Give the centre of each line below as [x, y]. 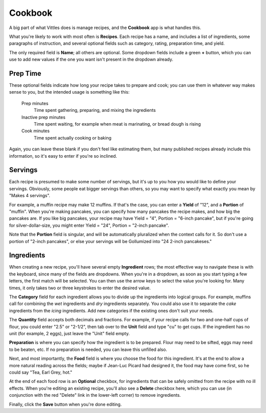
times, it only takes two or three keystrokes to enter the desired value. [80, 288]
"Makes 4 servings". [30, 196]
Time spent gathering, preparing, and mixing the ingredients [95, 110]
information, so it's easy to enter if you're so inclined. [63, 156]
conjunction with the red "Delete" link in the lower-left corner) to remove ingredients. [95, 395]
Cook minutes [35, 131]
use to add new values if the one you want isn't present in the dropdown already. [91, 60]
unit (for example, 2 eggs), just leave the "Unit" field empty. [69, 333]
